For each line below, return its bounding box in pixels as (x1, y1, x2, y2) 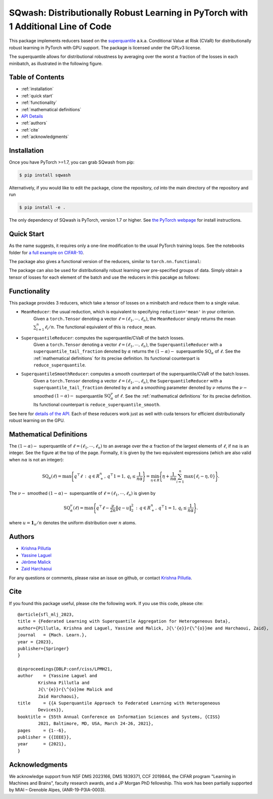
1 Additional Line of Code (9, 21, 112, 32)
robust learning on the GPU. (9, 418, 65, 423)
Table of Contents (9, 73, 65, 81)
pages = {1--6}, (18, 727, 67, 733)
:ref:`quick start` (21, 93, 54, 98)
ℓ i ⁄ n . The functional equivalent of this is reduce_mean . (44, 324, 157, 331)
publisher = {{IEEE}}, (18, 735, 72, 740)
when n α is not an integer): (9, 457, 64, 462)
